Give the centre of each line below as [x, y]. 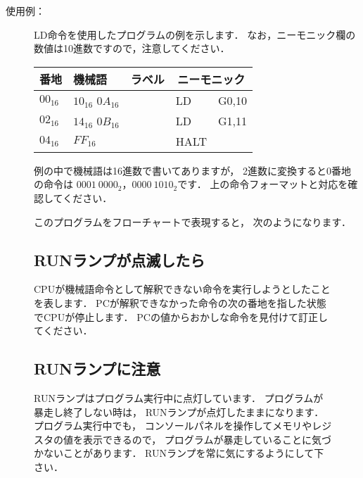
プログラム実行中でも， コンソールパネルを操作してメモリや [173, 426]
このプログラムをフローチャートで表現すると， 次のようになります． [192, 221]
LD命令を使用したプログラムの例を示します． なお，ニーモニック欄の [195, 34]
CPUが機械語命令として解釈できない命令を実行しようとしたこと [182, 289]
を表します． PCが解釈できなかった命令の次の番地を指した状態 [180, 302]
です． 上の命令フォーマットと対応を [263, 184]
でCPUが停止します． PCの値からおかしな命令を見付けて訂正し [181, 316]
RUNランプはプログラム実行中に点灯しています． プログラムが [179, 397]
